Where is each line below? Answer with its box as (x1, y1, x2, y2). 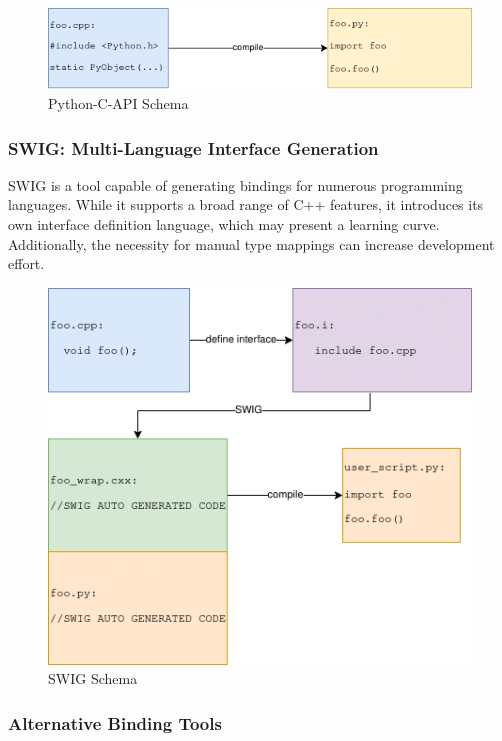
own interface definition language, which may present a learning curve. (8, 214, 440, 235)
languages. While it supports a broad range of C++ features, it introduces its (8, 194, 484, 215)
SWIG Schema (48, 668, 138, 689)
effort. (8, 253, 45, 274)
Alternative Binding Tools (8, 710, 222, 735)
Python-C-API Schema (48, 93, 189, 114)
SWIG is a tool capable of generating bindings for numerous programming (8, 174, 463, 195)
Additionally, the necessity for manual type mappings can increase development (8, 233, 495, 254)
